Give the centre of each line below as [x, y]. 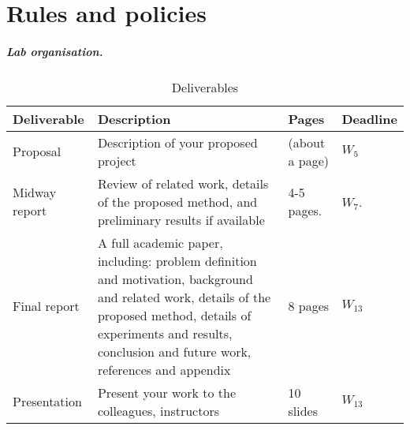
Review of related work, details [183, 183]
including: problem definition [177, 260]
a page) [309, 160]
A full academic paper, [160, 242]
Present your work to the [166, 392]
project [117, 160]
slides [303, 410]
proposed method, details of [174, 315]
